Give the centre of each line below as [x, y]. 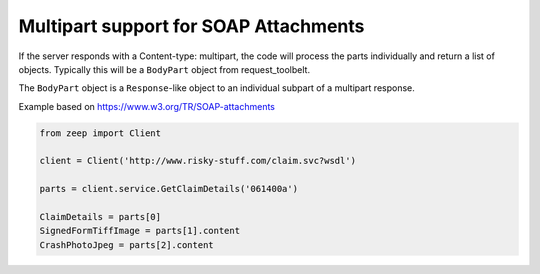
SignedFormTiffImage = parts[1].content [139, 231]
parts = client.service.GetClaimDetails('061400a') [169, 189]
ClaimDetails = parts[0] [100, 217]
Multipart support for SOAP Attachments [191, 26]
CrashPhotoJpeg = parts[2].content [126, 244]
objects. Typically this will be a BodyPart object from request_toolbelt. [164, 69]
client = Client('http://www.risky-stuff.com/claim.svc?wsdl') [198, 161]
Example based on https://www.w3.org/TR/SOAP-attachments [146, 106]
